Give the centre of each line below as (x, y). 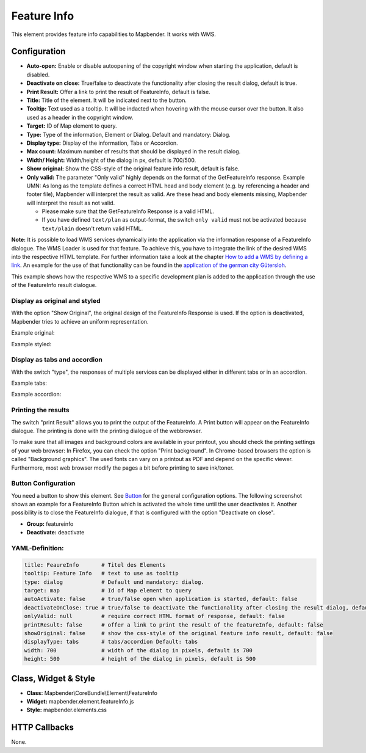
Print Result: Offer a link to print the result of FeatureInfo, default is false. (118, 92)
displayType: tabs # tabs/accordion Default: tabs (111, 642)
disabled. (38, 75)
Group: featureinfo (50, 524)
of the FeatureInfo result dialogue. (54, 285)
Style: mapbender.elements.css (66, 710)
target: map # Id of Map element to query (108, 590)
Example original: (33, 333)
